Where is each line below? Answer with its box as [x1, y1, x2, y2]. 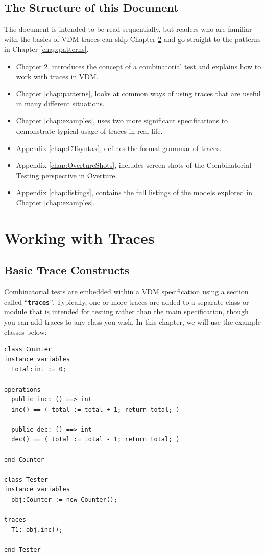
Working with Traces [4, 227, 155, 248]
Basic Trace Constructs [4, 262, 130, 278]
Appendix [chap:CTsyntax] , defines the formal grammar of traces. [16, 142, 222, 153]
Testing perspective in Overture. [16, 169, 117, 180]
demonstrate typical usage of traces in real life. [16, 125, 163, 136]
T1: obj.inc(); [11, 526, 63, 533]
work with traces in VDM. [16, 71, 99, 81]
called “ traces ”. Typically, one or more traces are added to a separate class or [4, 296, 249, 307]
